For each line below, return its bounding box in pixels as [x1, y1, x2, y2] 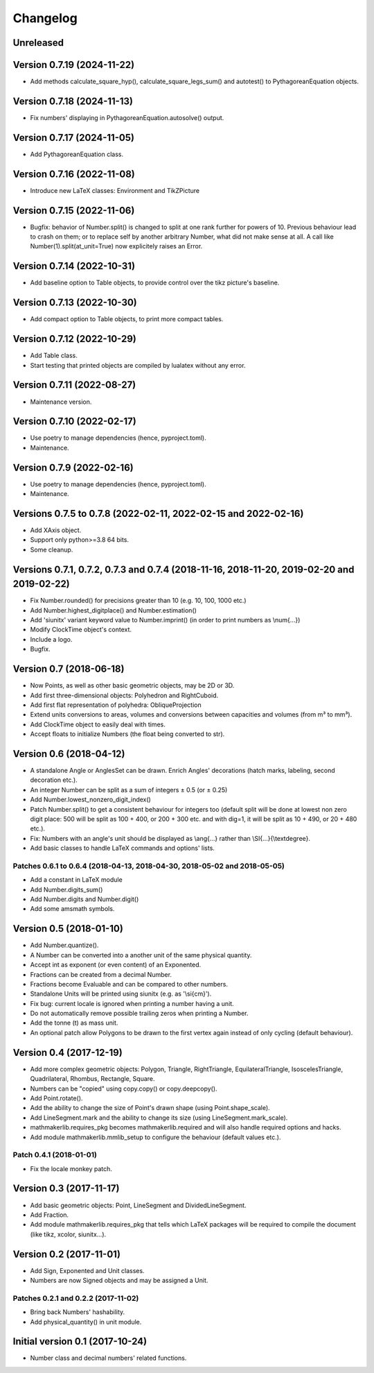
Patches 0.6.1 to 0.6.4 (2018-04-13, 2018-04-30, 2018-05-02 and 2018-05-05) [12, 861, 285, 871]
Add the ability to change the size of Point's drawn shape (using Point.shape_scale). [30, 1104, 270, 1112]
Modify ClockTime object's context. [30, 625, 132, 634]
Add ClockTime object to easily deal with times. [30, 720, 166, 728]
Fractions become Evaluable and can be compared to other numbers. [30, 980, 229, 988]
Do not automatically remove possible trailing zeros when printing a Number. [30, 1009, 249, 1018]
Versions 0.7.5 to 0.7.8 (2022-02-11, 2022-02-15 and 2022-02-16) [12, 507, 304, 520]
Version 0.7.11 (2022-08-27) [12, 379, 136, 391]
